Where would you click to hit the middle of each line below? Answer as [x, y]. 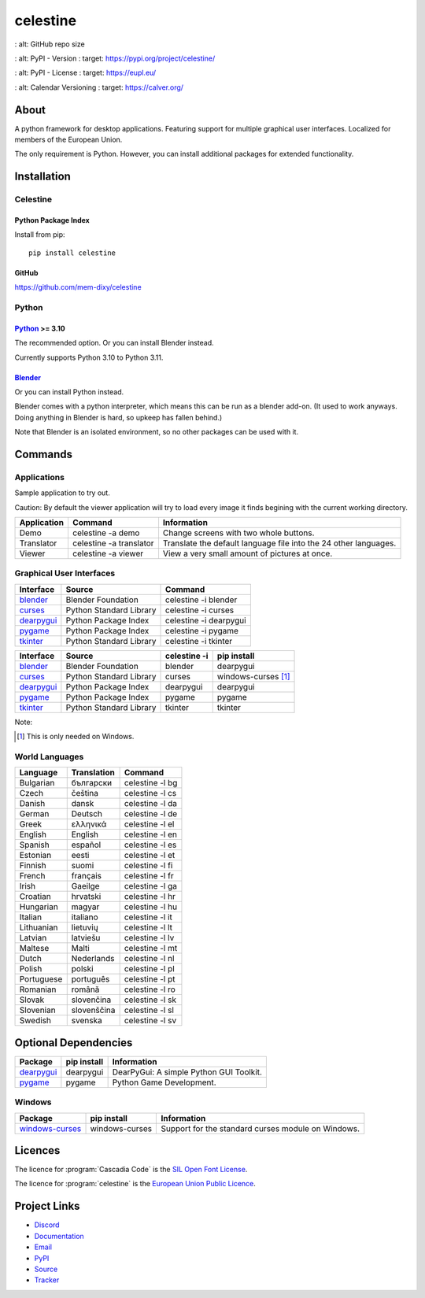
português [91, 979]
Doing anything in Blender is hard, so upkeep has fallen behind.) [118, 417]
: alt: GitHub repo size [50, 44]
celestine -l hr [150, 897]
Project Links [47, 1206]
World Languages [49, 756]
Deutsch [87, 814]
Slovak [32, 1000]
